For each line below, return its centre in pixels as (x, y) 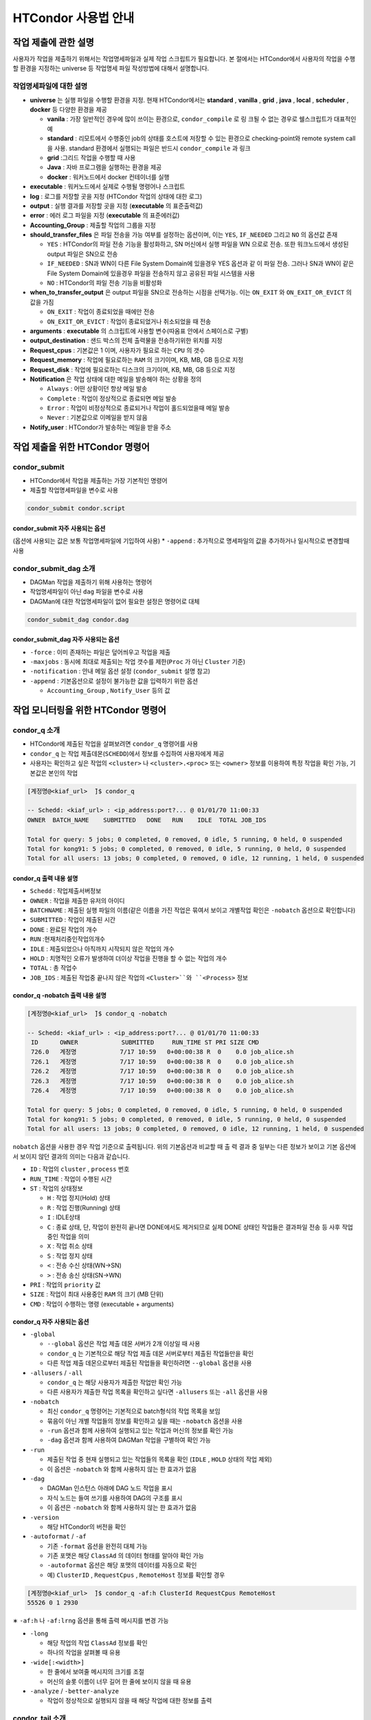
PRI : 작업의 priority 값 (65, 1284)
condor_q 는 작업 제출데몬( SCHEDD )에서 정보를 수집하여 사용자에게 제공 (127, 753)
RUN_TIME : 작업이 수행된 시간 (71, 1179)
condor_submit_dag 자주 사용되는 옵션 (66, 639)
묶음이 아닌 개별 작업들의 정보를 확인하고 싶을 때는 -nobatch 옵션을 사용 (145, 1421)
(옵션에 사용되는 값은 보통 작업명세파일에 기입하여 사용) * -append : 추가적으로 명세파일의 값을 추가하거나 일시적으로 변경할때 (181, 541)
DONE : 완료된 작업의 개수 (64, 929)
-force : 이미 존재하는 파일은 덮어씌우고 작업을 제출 (100, 652)
